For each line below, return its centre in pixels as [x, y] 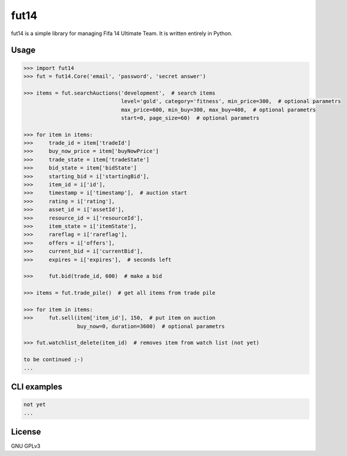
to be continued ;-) [53, 360]
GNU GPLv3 [26, 446]
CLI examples [37, 387]
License [26, 432]
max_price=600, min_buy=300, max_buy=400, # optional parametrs [218, 110]
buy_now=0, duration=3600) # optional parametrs [151, 326]
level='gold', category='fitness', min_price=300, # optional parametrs [231, 101]
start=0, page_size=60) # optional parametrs [190, 118]
